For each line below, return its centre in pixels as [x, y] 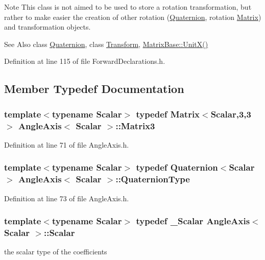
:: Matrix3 [135, 125]
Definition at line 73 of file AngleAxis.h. [67, 198]
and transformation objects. [47, 27]
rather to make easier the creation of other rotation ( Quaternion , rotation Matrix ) [133, 17]
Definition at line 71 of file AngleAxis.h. [67, 144]
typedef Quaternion [177, 167]
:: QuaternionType [153, 179]
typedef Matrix [168, 114]
